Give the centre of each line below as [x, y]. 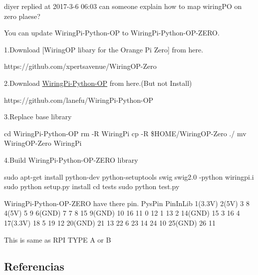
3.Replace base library [38, 117]
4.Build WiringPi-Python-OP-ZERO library [71, 159]
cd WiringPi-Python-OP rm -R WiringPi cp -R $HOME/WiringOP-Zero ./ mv [125, 133]
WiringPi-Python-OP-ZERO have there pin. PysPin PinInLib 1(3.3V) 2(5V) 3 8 [127, 203]
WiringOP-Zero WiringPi [43, 143]
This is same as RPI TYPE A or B [58, 239]
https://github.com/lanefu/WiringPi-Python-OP [79, 100]
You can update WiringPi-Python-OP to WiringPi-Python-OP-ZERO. [112, 33]
